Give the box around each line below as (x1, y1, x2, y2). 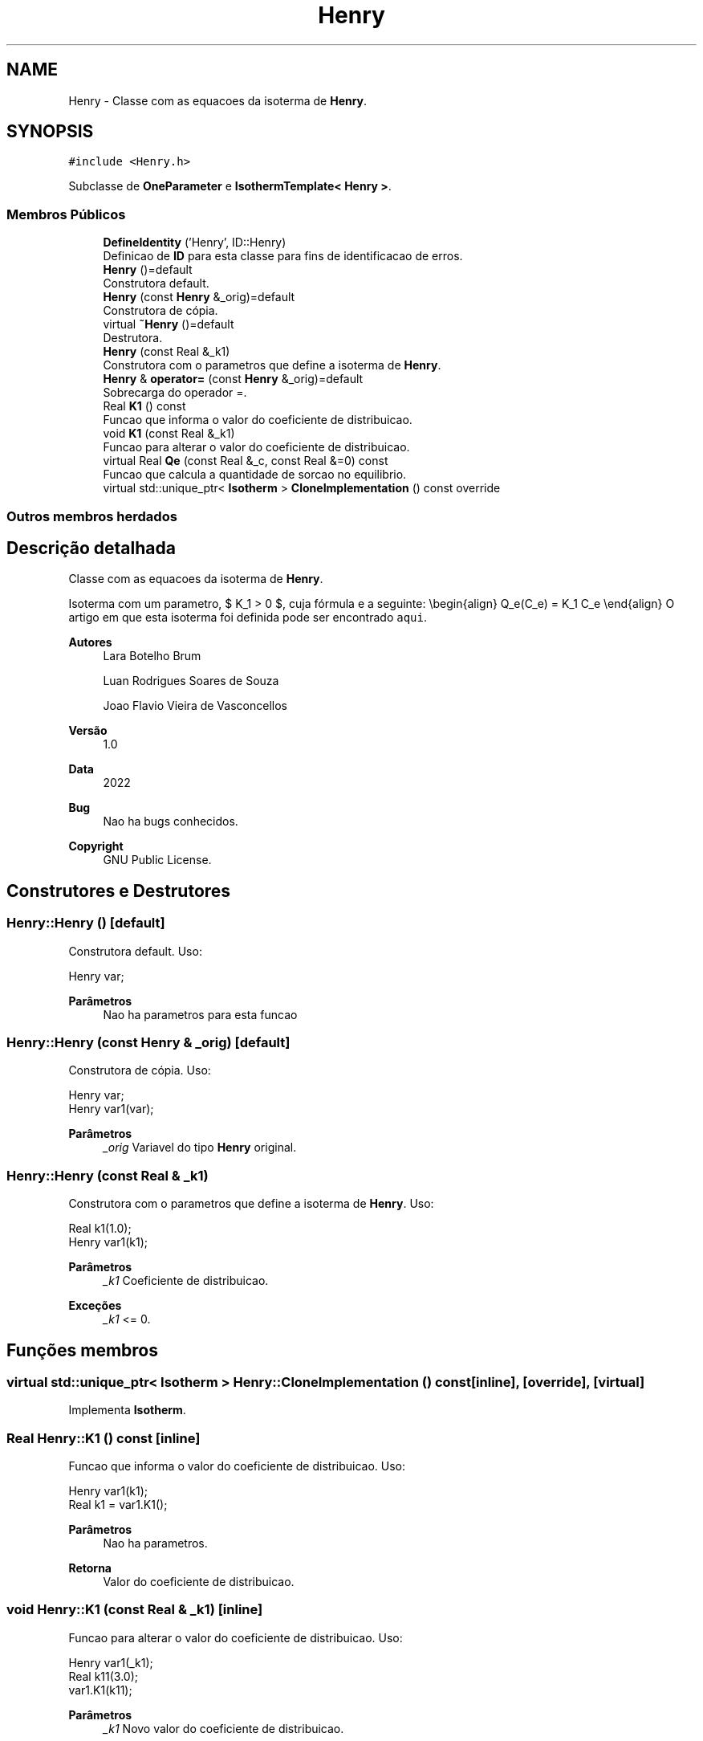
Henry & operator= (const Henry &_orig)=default (103, 372, 364, 386)
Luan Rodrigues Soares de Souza (103, 674, 279, 688)
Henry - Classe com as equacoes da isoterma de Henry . (68, 93, 368, 108)
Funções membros (6, 1339, 158, 1360)
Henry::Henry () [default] (6, 915, 165, 932)
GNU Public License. (103, 853, 212, 867)
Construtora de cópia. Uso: (68, 1063, 211, 1078)
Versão (68, 724, 108, 738)
